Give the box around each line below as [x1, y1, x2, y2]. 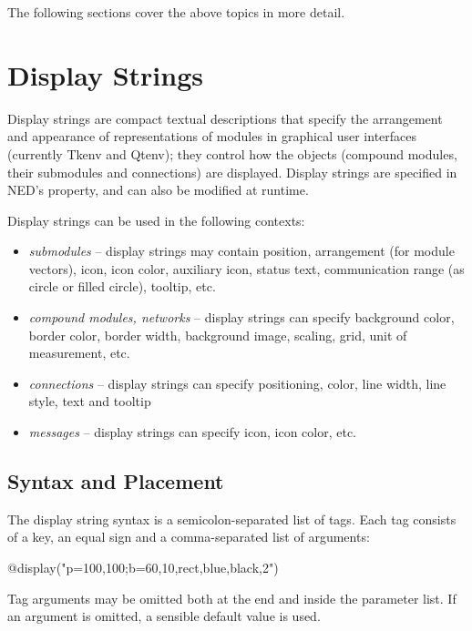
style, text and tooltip [28, 392, 151, 411]
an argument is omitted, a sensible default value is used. [7, 606, 321, 626]
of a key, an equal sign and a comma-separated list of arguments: [7, 527, 370, 546]
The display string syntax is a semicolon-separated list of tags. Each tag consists [7, 509, 457, 528]
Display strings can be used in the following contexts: [7, 210, 305, 229]
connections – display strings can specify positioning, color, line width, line [28, 373, 446, 392]
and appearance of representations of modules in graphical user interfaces [7, 127, 417, 146]
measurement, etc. [28, 343, 130, 362]
